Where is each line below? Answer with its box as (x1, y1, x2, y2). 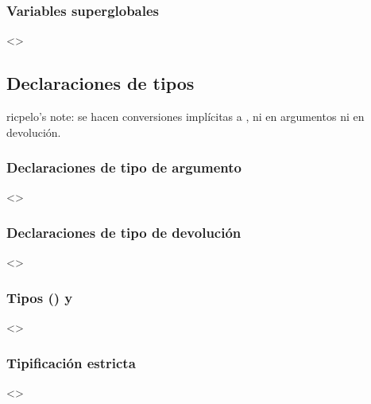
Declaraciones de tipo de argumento (6, 157, 242, 177)
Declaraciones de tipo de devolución (6, 222, 242, 242)
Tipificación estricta (6, 352, 136, 372)
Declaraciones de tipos (6, 71, 195, 95)
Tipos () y (6, 287, 73, 307)
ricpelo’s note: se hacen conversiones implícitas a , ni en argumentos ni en (6, 108, 365, 125)
